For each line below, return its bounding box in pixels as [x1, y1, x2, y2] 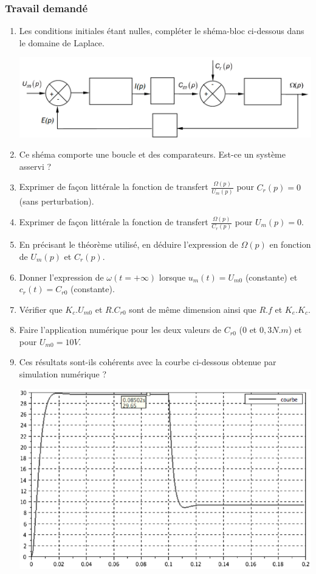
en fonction [269, 238, 311, 251]
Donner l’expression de [19, 270, 104, 283]
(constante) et [245, 270, 298, 283]
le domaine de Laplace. [19, 36, 105, 49]
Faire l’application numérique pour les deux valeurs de [19, 323, 222, 336]
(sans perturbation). [19, 195, 94, 208]
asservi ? [19, 159, 52, 172]
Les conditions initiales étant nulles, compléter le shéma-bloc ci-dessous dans [19, 24, 304, 37]
